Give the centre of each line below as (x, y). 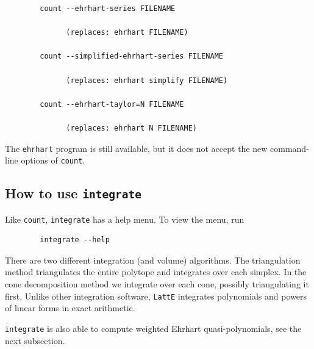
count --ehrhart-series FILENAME (108, 9)
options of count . (53, 160)
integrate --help (75, 240)
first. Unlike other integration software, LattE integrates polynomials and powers (156, 296)
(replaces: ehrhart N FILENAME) (131, 128)
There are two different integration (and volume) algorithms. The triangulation (153, 260)
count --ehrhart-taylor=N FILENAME (112, 104)
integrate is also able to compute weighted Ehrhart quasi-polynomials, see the (153, 328)
